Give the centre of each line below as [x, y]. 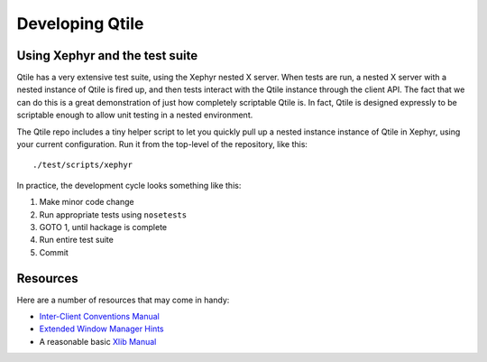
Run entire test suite [77, 240]
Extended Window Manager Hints [101, 329]
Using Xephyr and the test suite [107, 56]
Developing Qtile [80, 23]
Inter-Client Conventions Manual [99, 317]
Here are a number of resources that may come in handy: [123, 300]
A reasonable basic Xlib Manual [98, 341]
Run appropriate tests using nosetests [113, 214]
